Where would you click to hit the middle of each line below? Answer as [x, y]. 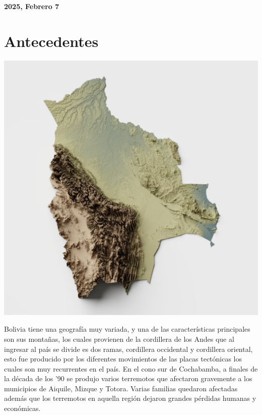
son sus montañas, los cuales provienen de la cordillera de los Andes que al [119, 339]
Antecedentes [51, 41]
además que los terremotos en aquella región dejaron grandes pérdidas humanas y [130, 398]
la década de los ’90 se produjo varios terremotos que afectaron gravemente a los [128, 378]
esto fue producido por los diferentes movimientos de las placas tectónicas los [123, 359]
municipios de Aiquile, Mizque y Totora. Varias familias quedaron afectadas [121, 388]
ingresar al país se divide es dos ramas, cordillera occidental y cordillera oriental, [128, 349]
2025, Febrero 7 [32, 6]
